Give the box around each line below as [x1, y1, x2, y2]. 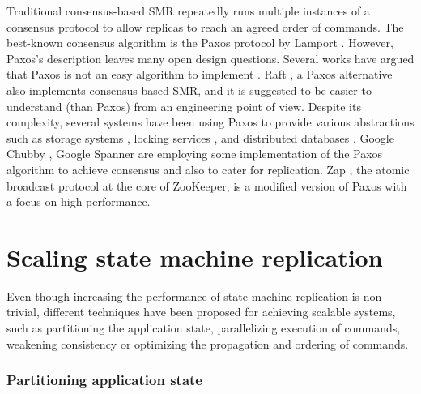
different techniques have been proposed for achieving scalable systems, [43, 303, 396, 320]
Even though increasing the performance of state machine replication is [6, 287, 360, 304]
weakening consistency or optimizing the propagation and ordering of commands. [6, 335, 409, 352]
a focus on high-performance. [6, 193, 151, 210]
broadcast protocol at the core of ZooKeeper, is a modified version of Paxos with [6, 177, 407, 194]
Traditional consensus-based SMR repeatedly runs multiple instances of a [6, 2, 370, 19]
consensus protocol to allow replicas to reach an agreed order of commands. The [6, 18, 404, 35]
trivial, [6, 303, 40, 320]
